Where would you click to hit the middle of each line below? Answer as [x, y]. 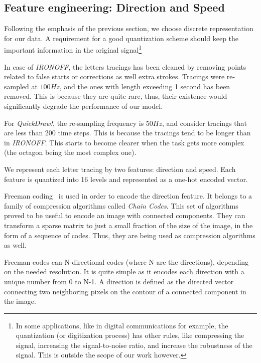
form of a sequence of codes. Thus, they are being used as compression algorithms [130, 235]
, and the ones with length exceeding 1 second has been [145, 86]
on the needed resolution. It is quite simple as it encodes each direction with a [124, 271]
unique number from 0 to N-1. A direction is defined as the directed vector [119, 281]
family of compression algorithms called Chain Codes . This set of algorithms [121, 205]
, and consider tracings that [205, 123]
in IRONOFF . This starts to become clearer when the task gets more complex [124, 142]
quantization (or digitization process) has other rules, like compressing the [130, 335]
